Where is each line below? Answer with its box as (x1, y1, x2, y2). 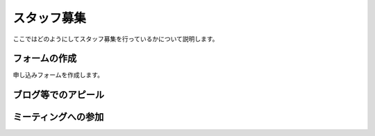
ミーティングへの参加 (12, 111, 104, 123)
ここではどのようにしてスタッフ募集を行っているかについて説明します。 (12, 35, 219, 43)
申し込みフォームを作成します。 (12, 71, 104, 79)
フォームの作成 (12, 53, 77, 65)
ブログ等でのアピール (12, 89, 104, 101)
